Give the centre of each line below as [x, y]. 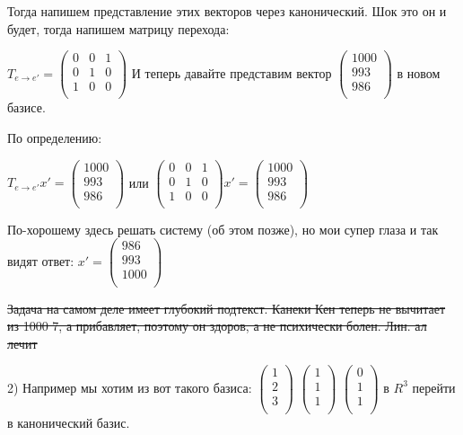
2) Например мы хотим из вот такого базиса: [130, 387]
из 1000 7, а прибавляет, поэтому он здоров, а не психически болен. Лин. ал [217, 326]
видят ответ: [41, 260]
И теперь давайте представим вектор [231, 72]
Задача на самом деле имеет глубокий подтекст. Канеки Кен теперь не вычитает [227, 308]
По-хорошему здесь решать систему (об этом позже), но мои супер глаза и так [223, 229]
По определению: [55, 137]
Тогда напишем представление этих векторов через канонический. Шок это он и [227, 11]
